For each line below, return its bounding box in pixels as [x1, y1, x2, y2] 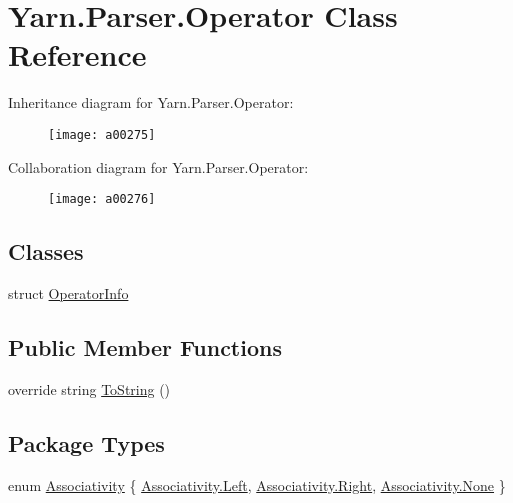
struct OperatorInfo [8, 283, 129, 304]
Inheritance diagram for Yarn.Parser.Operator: [8, 92, 294, 113]
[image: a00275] [48, 127, 156, 142]
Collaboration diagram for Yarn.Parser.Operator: [8, 156, 309, 177]
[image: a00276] [48, 192, 156, 207]
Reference [8, 34, 147, 75]
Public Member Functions [8, 332, 282, 362]
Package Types [8, 427, 165, 458]
